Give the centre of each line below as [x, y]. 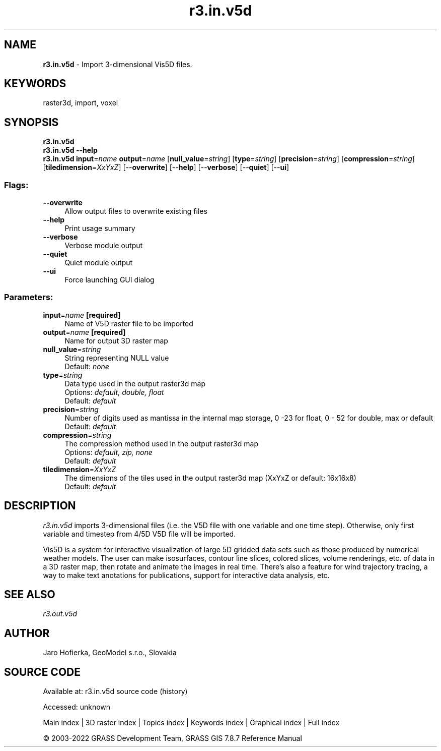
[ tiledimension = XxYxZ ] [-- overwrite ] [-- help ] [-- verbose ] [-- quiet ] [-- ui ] [166, 167]
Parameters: [29, 297]
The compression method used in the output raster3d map [161, 443]
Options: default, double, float [114, 392]
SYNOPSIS [31, 122]
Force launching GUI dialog [109, 280]
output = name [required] [84, 332]
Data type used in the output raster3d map [135, 383]
